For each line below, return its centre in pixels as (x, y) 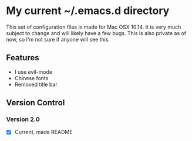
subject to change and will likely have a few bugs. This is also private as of (96, 33)
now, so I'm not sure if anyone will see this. (58, 39)
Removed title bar (36, 84)
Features (23, 58)
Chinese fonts (31, 78)
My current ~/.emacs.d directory (88, 11)
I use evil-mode (33, 72)
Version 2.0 (23, 119)
